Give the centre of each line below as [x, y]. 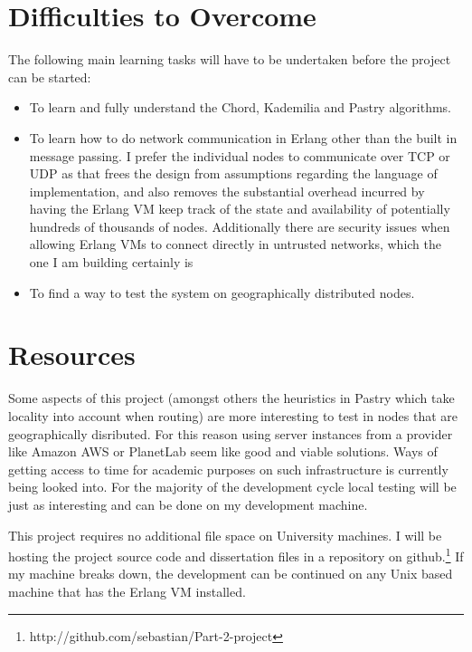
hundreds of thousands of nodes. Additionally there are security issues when [240, 226]
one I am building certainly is [111, 262]
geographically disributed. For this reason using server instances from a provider [231, 433]
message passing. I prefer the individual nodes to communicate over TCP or [240, 155]
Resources [72, 355]
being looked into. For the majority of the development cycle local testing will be [232, 487]
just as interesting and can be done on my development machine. [188, 504]
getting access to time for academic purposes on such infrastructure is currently [228, 469]
